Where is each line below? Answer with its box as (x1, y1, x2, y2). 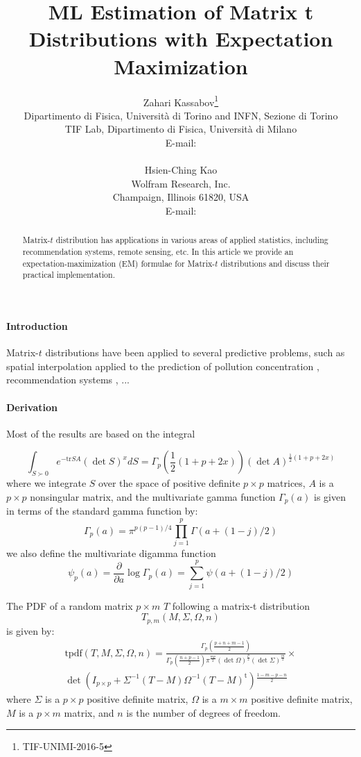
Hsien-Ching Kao (144, 163, 218, 177)
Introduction (6, 318, 68, 333)
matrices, (267, 476, 306, 490)
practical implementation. (22, 269, 115, 281)
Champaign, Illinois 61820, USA (112, 190, 249, 204)
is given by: (6, 623, 55, 638)
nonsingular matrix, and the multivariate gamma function (30, 489, 276, 504)
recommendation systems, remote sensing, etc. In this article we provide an (22, 245, 294, 257)
